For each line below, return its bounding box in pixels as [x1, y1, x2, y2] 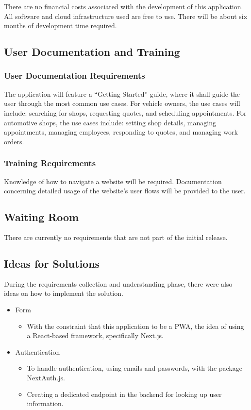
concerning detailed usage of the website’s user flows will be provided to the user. [4, 186, 246, 196]
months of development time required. [4, 20, 117, 31]
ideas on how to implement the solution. [4, 288, 123, 298]
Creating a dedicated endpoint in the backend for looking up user [27, 389, 222, 399]
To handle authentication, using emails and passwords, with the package [27, 363, 242, 373]
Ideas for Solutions [4, 256, 100, 271]
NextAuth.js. [27, 372, 65, 382]
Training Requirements [4, 157, 96, 169]
